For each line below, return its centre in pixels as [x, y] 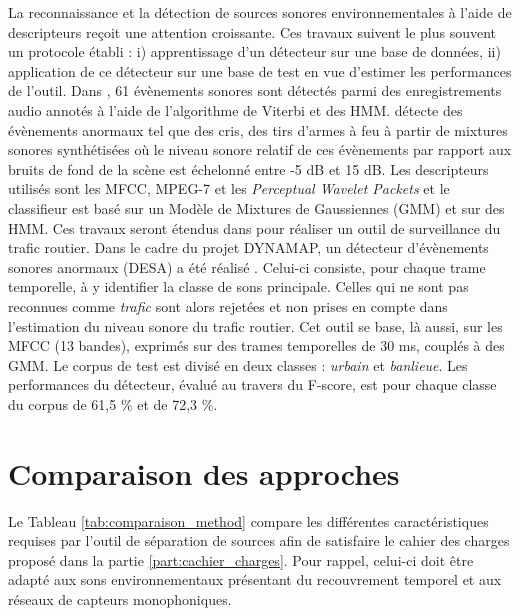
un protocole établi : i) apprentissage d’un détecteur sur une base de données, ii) [254, 51]
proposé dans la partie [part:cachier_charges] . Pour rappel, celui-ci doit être [241, 559]
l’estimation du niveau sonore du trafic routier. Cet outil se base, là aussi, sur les [255, 325]
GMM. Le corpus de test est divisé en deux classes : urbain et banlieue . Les [238, 364]
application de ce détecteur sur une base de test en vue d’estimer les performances [260, 70]
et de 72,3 [167, 403]
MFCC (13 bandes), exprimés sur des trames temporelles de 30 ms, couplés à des [256, 345]
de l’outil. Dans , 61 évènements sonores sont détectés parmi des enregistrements [255, 90]
